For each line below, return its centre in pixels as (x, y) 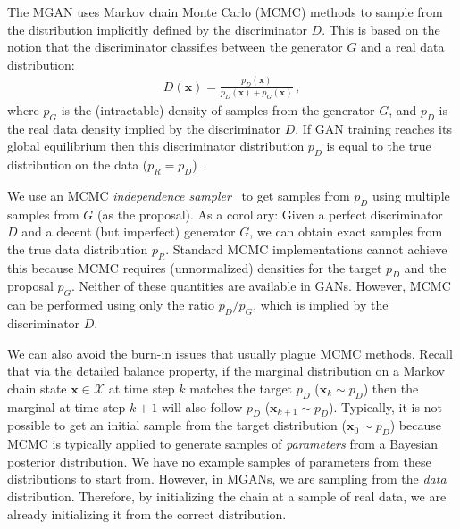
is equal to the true (379, 146)
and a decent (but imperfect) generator (129, 231)
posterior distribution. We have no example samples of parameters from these (219, 461)
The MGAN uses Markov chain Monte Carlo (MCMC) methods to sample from (225, 12)
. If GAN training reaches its (373, 128)
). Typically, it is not (385, 406)
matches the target (241, 388)
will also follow (202, 406)
